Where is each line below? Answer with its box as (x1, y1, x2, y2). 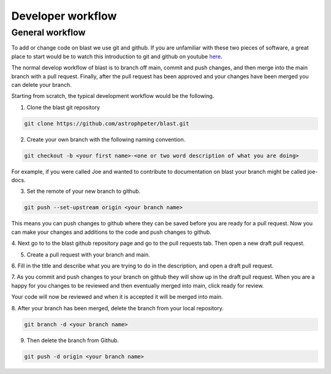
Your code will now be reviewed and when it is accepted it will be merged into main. (11, 293, 223, 301)
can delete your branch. (11, 81, 72, 88)
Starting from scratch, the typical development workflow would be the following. (11, 92, 215, 100)
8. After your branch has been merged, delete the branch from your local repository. (11, 304, 224, 312)
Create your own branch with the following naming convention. (26, 135, 186, 143)
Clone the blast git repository (26, 103, 101, 111)
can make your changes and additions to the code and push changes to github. (11, 228, 211, 236)
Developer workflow (11, 9, 117, 23)
